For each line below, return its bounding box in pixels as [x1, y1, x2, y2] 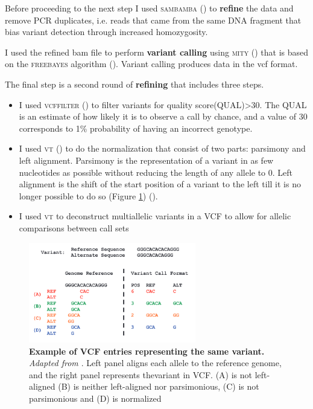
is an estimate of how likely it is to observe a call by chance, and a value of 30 [19, 110, 308, 123]
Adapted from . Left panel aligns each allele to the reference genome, [29, 356, 282, 369]
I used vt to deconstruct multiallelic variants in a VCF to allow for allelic [19, 210, 291, 222]
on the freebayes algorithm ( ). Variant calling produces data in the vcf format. [5, 57, 298, 70]
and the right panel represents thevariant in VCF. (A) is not [29, 368, 253, 381]
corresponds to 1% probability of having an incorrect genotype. [19, 121, 253, 134]
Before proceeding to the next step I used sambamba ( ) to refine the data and [5, 2, 294, 14]
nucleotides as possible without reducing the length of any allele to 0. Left [19, 166, 293, 178]
